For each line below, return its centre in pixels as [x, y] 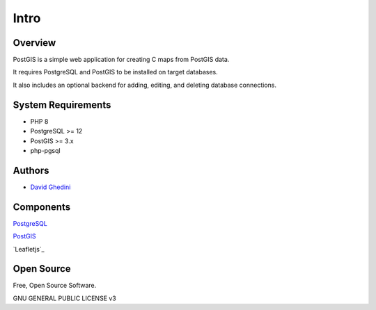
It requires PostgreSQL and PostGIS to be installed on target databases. [116, 72]
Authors [31, 170]
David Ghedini [50, 187]
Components [42, 207]
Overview [34, 43]
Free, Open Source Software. [55, 286]
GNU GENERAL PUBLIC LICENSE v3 [64, 298]
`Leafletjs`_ [29, 249]
